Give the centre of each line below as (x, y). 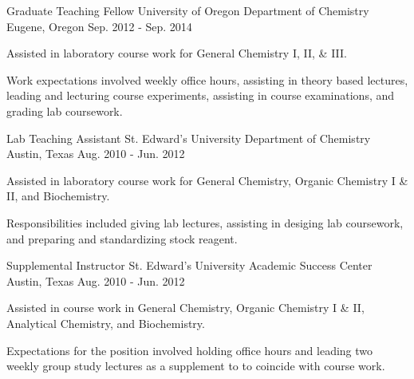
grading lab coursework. (65, 111)
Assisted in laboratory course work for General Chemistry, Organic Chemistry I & (207, 180)
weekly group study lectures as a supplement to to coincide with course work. (196, 366)
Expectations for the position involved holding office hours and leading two (190, 350)
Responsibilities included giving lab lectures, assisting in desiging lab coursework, (205, 222)
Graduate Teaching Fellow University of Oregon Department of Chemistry (188, 10)
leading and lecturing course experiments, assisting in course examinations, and (201, 95)
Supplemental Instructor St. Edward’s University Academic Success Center (189, 265)
